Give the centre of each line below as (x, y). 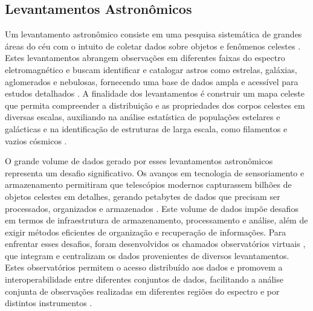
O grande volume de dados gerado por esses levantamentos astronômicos (139, 161)
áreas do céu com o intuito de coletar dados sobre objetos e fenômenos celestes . (153, 46)
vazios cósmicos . (36, 140)
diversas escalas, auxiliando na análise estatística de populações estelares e (143, 117)
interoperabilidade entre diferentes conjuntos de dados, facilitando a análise (144, 279)
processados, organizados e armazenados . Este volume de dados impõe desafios (152, 208)
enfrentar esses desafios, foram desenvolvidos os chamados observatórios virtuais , (155, 244)
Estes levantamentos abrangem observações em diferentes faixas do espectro (145, 58)
